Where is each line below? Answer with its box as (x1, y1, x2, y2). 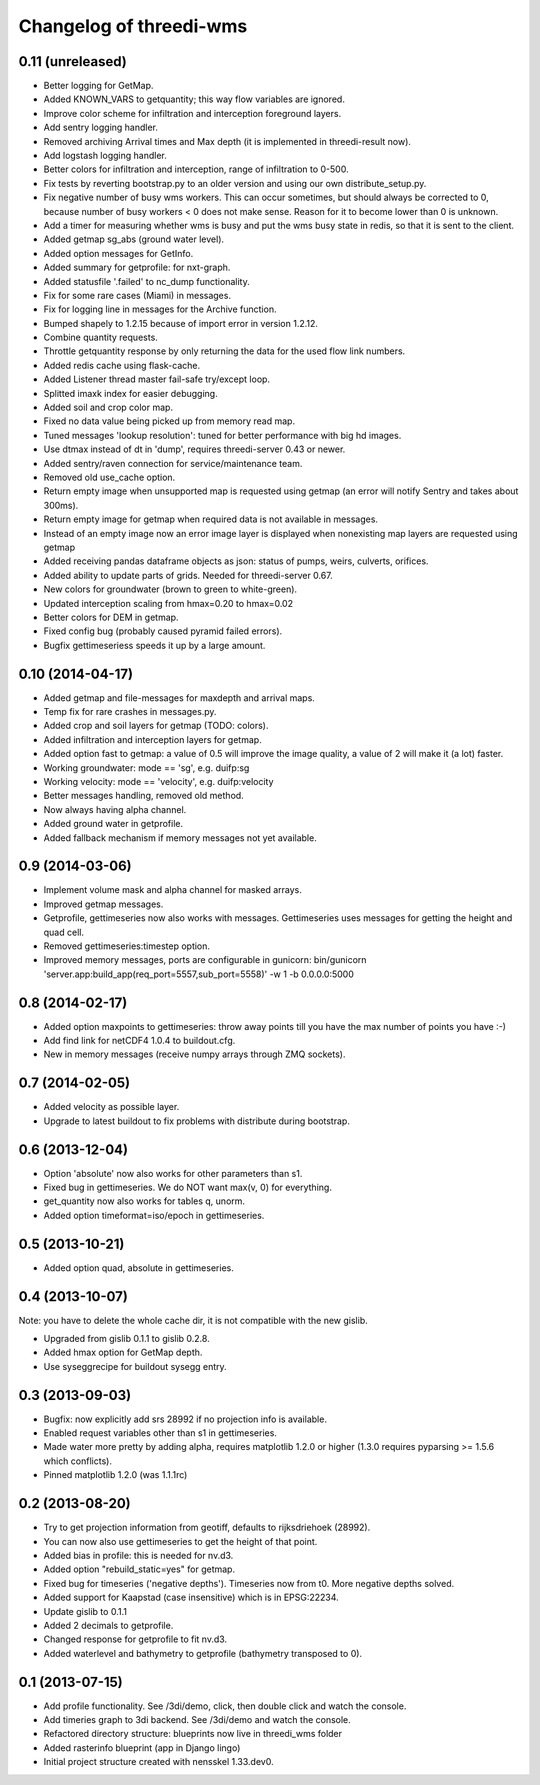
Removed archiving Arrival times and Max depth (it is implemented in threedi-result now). (43, 135, 412, 147)
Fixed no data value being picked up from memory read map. (43, 415, 295, 427)
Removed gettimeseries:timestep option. (43, 940, 210, 952)
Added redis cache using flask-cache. (43, 359, 200, 371)
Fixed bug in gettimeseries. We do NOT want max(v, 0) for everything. (43, 1181, 332, 1194)
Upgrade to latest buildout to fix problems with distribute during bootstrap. (43, 1115, 350, 1127)
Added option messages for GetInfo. (43, 247, 194, 259)
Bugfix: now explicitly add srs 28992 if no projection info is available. (43, 1413, 327, 1425)
